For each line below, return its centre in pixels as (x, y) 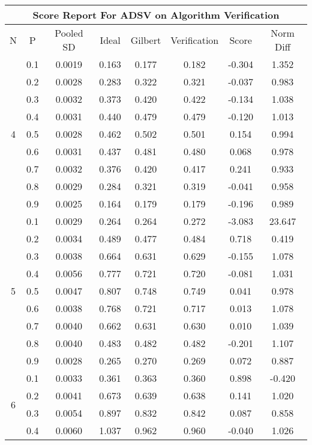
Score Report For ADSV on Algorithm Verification (156, 15)
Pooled (69, 33)
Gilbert (146, 40)
